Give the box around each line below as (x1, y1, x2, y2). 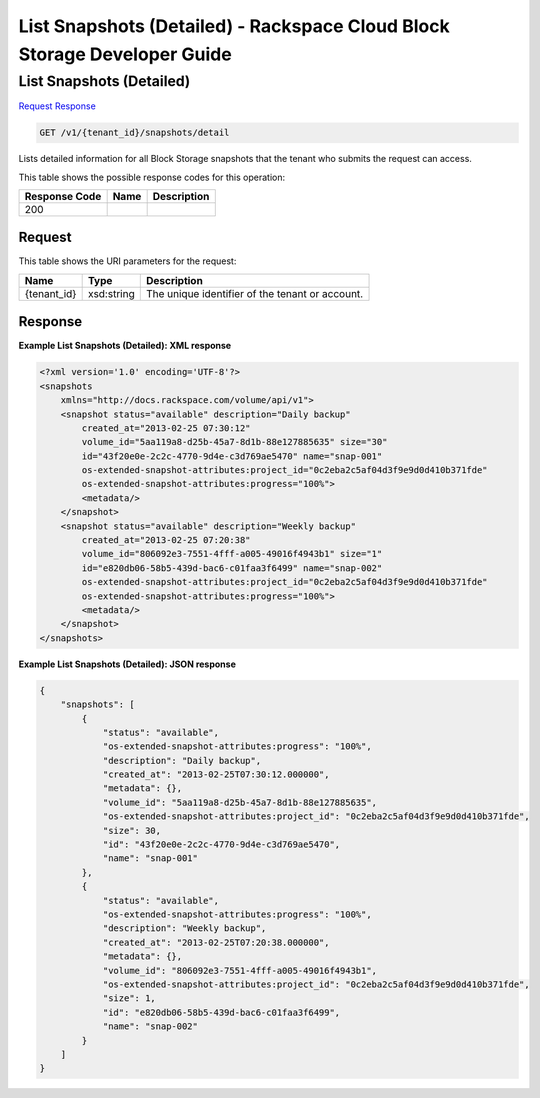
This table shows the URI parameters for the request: (18, 255, 237, 267)
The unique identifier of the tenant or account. (145, 286, 364, 300)
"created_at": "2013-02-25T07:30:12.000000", (102, 769, 330, 780)
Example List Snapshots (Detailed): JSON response (18, 658, 237, 670)
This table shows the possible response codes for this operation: (18, 171, 286, 183)
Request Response (18, 100, 97, 112)
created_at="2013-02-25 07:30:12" (81, 422, 251, 434)
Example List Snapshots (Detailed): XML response (18, 340, 232, 352)
